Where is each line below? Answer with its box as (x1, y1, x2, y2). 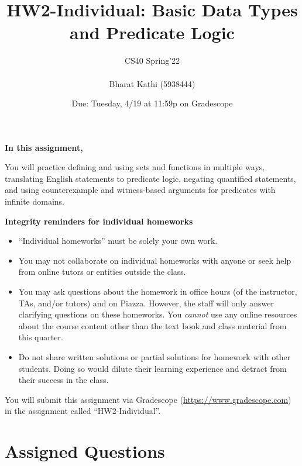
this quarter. (18, 331, 63, 343)
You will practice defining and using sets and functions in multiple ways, (5, 161, 265, 173)
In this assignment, (5, 141, 83, 153)
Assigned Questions (5, 439, 165, 463)
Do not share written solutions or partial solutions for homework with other (18, 351, 291, 363)
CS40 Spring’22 (124, 54, 180, 67)
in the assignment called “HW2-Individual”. (5, 405, 161, 417)
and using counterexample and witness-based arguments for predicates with (5, 184, 276, 196)
